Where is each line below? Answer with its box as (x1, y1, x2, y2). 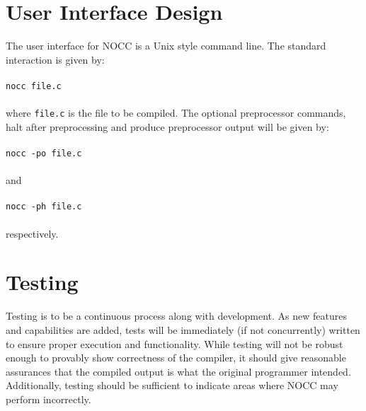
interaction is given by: (6, 52, 105, 66)
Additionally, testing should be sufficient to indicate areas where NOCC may (6, 378, 338, 393)
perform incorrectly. (6, 391, 91, 406)
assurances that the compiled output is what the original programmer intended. (6, 364, 351, 378)
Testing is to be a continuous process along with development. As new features (6, 308, 348, 323)
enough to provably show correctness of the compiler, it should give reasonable (6, 350, 346, 365)
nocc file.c (6, 81, 62, 91)
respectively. (6, 226, 59, 241)
